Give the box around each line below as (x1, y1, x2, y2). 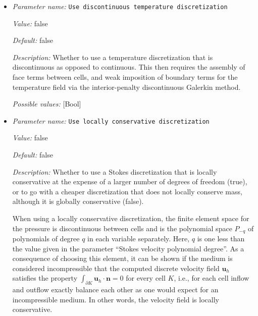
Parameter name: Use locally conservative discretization (12, 115, 210, 126)
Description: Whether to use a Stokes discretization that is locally (12, 166, 217, 177)
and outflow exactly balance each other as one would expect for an (12, 284, 219, 295)
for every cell (126, 273, 166, 283)
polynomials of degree (12, 233, 80, 244)
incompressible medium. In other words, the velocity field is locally (12, 294, 219, 304)
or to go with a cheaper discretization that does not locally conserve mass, (12, 186, 242, 196)
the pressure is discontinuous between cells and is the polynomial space (12, 223, 232, 233)
